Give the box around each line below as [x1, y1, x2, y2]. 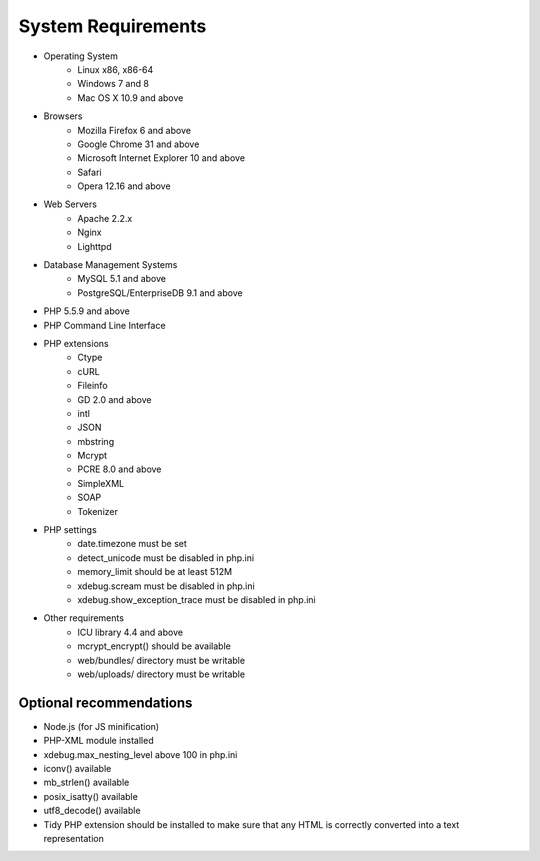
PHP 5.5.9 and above [43, 305, 130, 317]
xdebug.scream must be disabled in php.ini [77, 580, 255, 592]
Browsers [43, 110, 84, 122]
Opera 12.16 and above [77, 180, 171, 192]
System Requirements [18, 15, 207, 37]
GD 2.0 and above [77, 393, 152, 405]
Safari [77, 166, 102, 178]
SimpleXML [77, 477, 125, 489]
